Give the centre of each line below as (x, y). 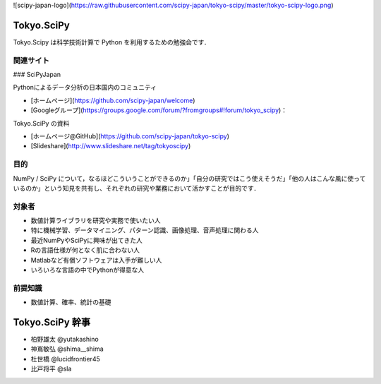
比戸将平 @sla (51, 369)
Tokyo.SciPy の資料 (41, 123)
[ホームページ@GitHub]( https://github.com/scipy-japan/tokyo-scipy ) (130, 136)
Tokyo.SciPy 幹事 (52, 322)
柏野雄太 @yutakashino (65, 340)
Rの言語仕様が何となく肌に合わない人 (85, 250)
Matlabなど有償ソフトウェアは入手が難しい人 (96, 260)
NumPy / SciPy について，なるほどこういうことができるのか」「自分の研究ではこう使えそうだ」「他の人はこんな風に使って (189, 178)
